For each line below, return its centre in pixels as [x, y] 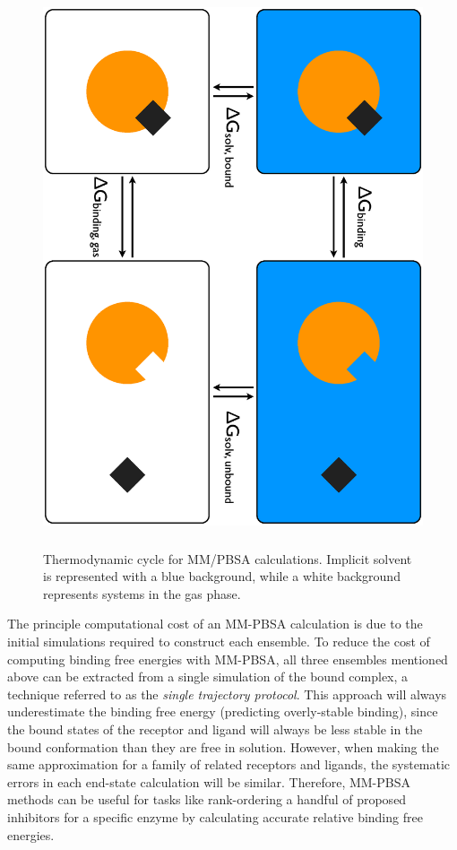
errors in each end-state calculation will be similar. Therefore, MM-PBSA [209, 781]
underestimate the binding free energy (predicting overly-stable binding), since [223, 711]
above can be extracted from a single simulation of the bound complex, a [208, 677]
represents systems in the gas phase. [142, 593]
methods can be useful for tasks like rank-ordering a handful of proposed [207, 799]
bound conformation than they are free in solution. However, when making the [223, 746]
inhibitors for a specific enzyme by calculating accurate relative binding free [215, 816]
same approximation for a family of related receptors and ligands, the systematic [229, 764]
